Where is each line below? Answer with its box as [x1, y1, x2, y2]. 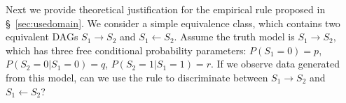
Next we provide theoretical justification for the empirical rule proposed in [6, 2, 326, 16]
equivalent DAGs [6, 29, 78, 44]
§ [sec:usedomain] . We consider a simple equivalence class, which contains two [6, 15, 340, 30]
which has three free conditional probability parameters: [6, 42, 247, 57]
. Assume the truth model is [174, 29, 295, 44]
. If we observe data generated [210, 56, 340, 71]
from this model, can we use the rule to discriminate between [6, 70, 268, 84]
